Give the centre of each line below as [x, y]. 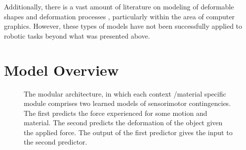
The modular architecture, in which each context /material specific [125, 93]
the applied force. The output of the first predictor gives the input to [128, 132]
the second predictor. [56, 142]
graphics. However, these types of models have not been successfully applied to [123, 26]
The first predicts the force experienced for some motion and [116, 113]
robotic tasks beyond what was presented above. [77, 35]
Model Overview [61, 70]
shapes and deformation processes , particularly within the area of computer [119, 16]
